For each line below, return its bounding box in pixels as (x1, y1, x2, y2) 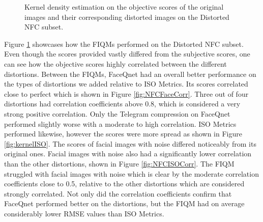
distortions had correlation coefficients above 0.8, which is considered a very (4, 98, 241, 109)
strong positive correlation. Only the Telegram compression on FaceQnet (4, 108, 230, 119)
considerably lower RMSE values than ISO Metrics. (4, 208, 164, 218)
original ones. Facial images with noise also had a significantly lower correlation (4, 148, 252, 159)
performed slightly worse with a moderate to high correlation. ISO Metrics (4, 118, 237, 129)
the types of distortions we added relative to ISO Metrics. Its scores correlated (4, 78, 248, 89)
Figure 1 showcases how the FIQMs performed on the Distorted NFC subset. (4, 38, 244, 49)
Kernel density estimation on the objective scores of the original (24, 2, 224, 12)
